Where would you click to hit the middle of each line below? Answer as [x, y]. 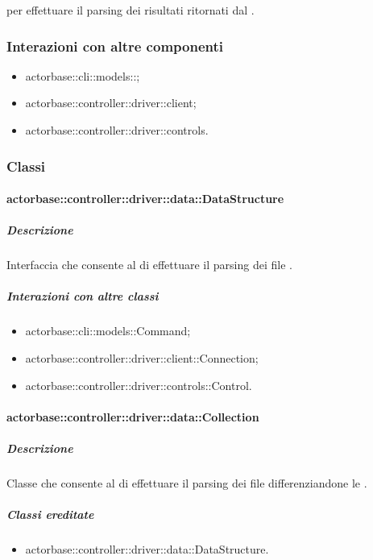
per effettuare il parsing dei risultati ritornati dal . [131, 10]
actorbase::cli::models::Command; [108, 331]
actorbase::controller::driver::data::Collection [133, 416]
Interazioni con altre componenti [115, 46]
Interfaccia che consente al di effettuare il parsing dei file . [149, 265]
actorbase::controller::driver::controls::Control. [139, 385]
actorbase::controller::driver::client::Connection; [142, 357]
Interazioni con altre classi [83, 296]
